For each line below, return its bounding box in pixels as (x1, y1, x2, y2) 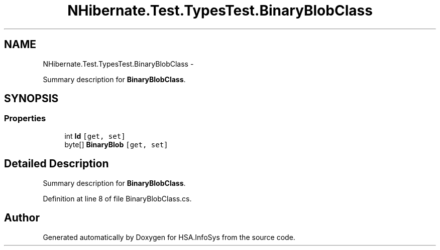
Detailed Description (4, 157, 109, 170)
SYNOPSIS (4, 92, 59, 105)
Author (4, 211, 40, 224)
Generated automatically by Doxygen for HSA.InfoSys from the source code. (43, 232, 295, 241)
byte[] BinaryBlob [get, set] (64, 140, 168, 149)
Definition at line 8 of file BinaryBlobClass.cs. (43, 194, 192, 203)
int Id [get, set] (64, 131, 126, 140)
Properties (4, 113, 46, 124)
